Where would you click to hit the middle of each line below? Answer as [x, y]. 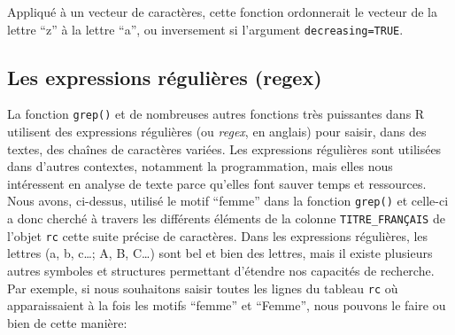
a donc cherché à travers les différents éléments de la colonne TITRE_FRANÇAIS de [226, 218]
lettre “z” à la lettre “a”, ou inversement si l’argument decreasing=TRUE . [205, 29]
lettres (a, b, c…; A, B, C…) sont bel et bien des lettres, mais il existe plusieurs [220, 253]
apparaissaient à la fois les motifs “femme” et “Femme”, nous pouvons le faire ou [227, 305]
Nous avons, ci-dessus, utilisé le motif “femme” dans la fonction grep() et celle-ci [228, 201]
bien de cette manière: [67, 322]
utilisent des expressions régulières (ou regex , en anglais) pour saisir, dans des [217, 132]
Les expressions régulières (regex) [165, 77]
